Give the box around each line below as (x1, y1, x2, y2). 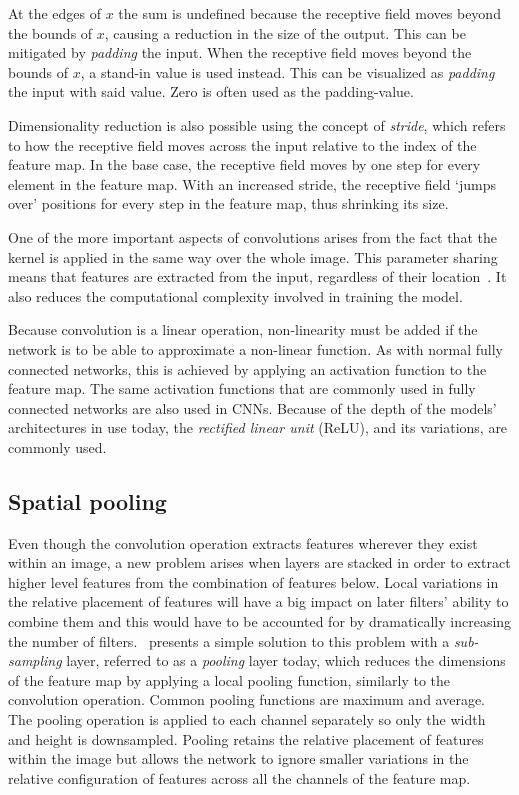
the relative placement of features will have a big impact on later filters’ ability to (8, 591, 509, 612)
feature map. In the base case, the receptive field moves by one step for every (8, 154, 481, 175)
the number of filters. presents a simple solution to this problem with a (8, 630, 450, 651)
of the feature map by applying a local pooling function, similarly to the (8, 669, 450, 690)
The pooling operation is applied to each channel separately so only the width (8, 709, 486, 730)
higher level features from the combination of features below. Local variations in (8, 571, 499, 592)
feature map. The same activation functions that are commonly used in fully (8, 378, 476, 399)
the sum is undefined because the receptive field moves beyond (118, 3, 501, 23)
